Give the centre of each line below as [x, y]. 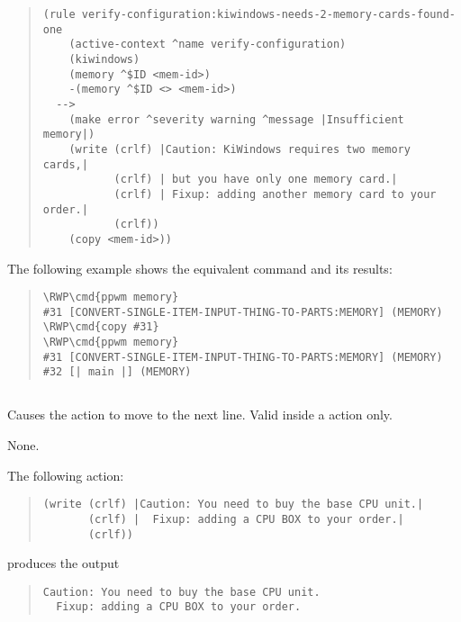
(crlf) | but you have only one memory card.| [256, 180]
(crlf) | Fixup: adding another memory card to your [275, 194]
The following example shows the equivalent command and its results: [200, 268]
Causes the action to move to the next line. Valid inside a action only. [200, 415]
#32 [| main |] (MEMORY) [117, 372]
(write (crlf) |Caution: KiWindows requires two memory [240, 149]
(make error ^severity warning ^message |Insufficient [236, 119]
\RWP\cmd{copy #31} [101, 327]
